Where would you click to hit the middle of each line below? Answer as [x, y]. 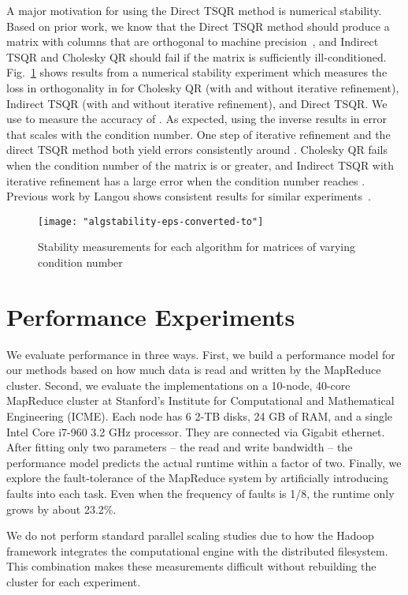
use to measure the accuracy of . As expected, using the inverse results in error [197, 119]
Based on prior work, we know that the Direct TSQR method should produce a [198, 26]
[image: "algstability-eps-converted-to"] [151, 221]
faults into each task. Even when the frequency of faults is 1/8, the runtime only [200, 494]
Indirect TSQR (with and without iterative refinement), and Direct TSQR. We [197, 103]
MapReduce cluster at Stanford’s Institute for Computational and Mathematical [200, 400]
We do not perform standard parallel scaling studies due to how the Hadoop [190, 535]
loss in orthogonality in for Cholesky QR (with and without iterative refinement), [203, 87]
